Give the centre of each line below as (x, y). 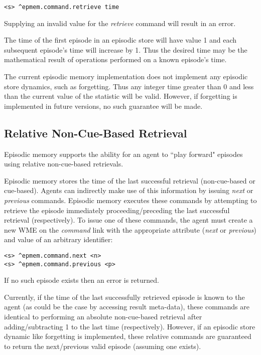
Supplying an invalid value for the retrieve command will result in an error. (120, 23)
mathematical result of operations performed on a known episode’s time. (115, 59)
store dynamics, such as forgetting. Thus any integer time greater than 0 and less (129, 86)
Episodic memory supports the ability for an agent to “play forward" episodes (123, 154)
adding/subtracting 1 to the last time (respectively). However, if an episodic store (130, 326)
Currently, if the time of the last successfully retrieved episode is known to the (124, 297)
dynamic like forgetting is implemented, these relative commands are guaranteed (128, 336)
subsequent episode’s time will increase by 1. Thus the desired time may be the (126, 49)
